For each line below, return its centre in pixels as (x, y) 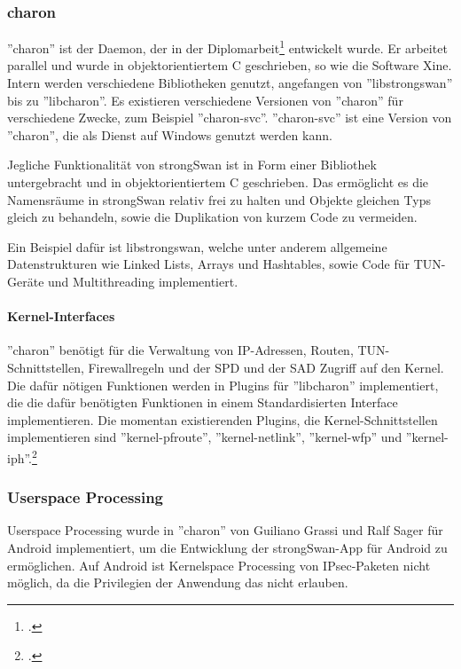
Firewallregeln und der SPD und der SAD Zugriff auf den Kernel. (266, 367)
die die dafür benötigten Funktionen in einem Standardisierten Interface (203, 402)
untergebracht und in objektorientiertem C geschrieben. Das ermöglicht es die (218, 182)
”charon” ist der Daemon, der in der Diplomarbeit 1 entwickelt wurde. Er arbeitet (227, 47)
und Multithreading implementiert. (143, 281)
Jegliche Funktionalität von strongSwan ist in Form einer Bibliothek (192, 165)
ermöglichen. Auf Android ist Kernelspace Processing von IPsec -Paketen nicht (219, 565)
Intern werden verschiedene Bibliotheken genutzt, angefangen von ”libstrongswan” (230, 83)
